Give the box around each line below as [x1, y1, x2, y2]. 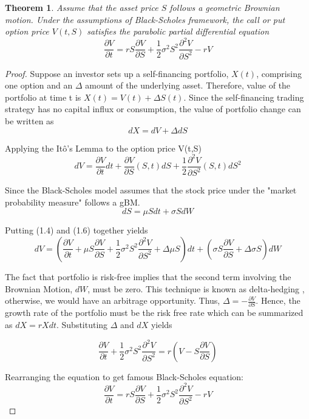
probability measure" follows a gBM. [5, 195, 140, 208]
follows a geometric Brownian [169, 1, 280, 13]
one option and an [5, 79, 73, 92]
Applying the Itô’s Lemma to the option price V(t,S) [5, 141, 202, 154]
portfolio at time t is [5, 90, 81, 103]
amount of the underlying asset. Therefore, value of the [85, 79, 291, 92]
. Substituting [56, 318, 108, 331]
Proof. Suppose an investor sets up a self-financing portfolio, [5, 67, 229, 79]
